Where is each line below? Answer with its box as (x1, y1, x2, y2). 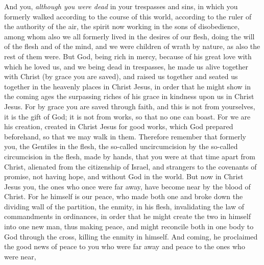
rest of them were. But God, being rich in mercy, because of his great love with (4, 51, 252, 61)
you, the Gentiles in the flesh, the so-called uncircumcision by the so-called (4, 141, 238, 152)
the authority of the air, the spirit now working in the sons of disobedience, (4, 21, 239, 32)
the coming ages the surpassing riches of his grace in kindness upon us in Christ (4, 91, 254, 102)
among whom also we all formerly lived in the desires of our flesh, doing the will (4, 31, 255, 41)
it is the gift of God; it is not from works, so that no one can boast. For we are (4, 111, 251, 122)
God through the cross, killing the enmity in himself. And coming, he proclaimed (4, 231, 258, 242)
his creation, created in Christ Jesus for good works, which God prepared (4, 121, 233, 132)
